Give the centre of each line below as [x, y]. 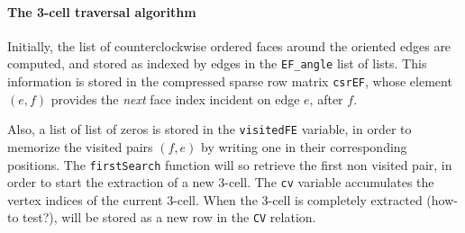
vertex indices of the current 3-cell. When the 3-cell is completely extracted [215, 199]
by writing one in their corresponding [304, 146]
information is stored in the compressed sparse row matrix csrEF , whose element [230, 81]
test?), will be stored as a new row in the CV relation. [169, 217]
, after [326, 99]
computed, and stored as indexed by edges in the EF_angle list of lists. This [217, 63]
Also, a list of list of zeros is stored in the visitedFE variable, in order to [210, 129]
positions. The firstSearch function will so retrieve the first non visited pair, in [230, 164]
